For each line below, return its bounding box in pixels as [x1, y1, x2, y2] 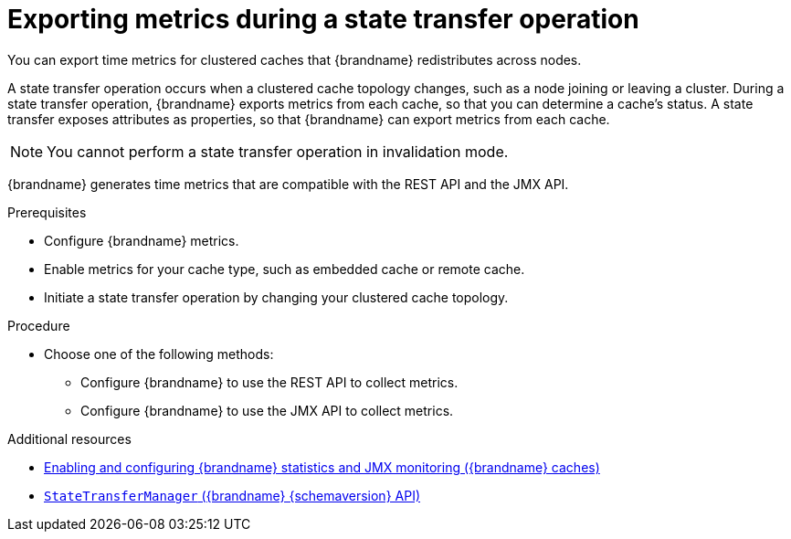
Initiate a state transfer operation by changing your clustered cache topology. [44, 289, 509, 305]
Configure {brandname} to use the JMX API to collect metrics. [80, 402, 454, 418]
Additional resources [7, 430, 132, 447]
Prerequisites [7, 204, 87, 220]
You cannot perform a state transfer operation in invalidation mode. [47, 142, 509, 161]
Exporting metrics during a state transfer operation [7, 4, 639, 35]
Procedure [7, 317, 70, 333]
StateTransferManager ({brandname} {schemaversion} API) [44, 487, 421, 503]
